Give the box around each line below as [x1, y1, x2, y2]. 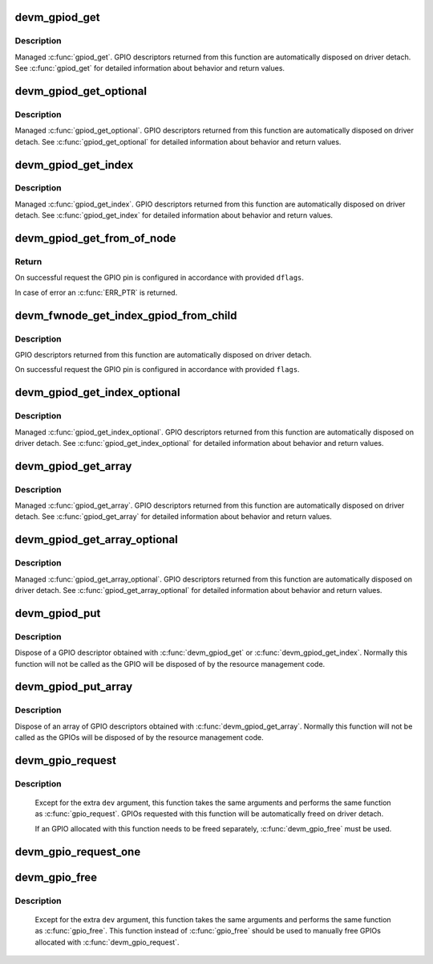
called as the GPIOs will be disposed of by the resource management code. [14, 733, 264, 742]
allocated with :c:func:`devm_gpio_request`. [34, 937, 180, 947]
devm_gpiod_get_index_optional [14, 386, 180, 399]
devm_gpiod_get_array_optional [14, 533, 178, 546]
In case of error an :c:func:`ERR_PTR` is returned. [14, 288, 178, 297]
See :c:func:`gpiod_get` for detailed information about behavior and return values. [14, 63, 285, 73]
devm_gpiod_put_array [14, 680, 133, 694]
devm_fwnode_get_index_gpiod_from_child [14, 308, 237, 322]
